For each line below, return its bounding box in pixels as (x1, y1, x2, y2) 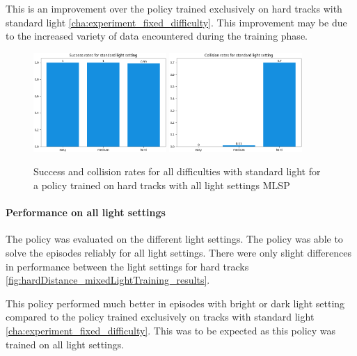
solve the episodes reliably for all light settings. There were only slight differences (6, 245, 351, 260)
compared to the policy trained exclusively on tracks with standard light (6, 309, 315, 324)
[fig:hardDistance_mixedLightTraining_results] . (6, 273, 210, 287)
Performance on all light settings (6, 205, 166, 220)
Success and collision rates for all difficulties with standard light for (33, 164, 321, 179)
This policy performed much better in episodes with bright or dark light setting (6, 296, 345, 310)
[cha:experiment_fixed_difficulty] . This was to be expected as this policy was (6, 323, 336, 338)
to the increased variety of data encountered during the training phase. (6, 29, 308, 43)
